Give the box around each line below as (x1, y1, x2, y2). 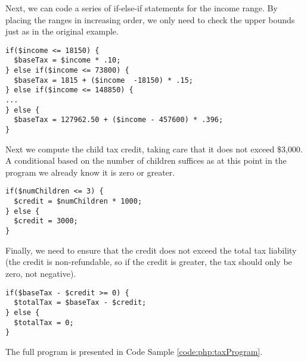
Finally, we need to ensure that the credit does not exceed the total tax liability (5, 244, 297, 256)
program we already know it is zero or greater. (5, 166, 175, 178)
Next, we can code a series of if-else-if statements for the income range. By (5, 2, 278, 14)
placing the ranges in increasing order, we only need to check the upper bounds (5, 13, 295, 26)
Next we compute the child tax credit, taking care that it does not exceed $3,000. (5, 142, 303, 155)
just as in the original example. (5, 25, 119, 38)
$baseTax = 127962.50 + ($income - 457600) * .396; (14, 116, 224, 124)
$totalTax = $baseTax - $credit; (14, 298, 147, 307)
